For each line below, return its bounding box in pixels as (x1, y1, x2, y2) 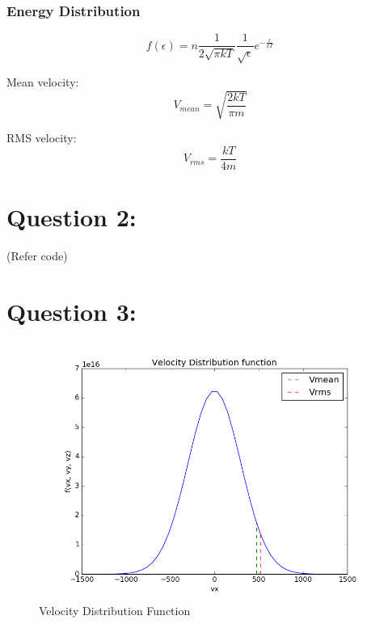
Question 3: (6, 294, 137, 327)
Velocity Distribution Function (39, 602, 191, 619)
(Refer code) (6, 247, 68, 264)
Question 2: (6, 200, 137, 234)
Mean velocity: (6, 74, 79, 91)
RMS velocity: (6, 129, 77, 146)
